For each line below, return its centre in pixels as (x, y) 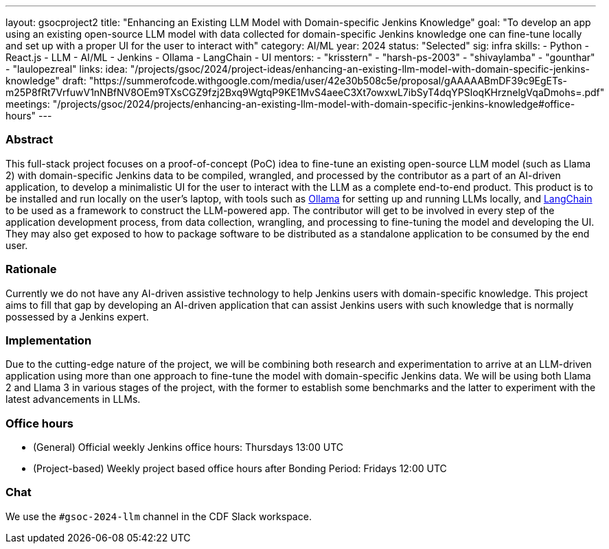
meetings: (28, 104)
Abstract (30, 140)
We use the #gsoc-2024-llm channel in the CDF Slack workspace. (159, 516)
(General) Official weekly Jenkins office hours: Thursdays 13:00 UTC (188, 447)
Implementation (49, 340)
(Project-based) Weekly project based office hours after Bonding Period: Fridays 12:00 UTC (240, 468)
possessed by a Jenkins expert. (77, 316)
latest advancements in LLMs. (73, 399)
